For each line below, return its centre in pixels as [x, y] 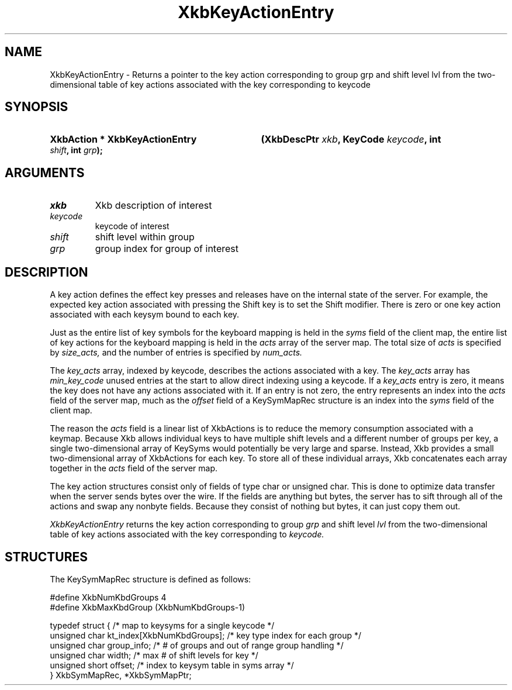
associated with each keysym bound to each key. [145, 315]
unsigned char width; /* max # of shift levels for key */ [154, 655]
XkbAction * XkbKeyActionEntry [123, 139]
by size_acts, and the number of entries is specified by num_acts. [176, 353]
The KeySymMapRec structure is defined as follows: [151, 579]
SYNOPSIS [37, 107]
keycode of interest [132, 226]
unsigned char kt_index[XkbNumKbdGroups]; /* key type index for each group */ [206, 635]
